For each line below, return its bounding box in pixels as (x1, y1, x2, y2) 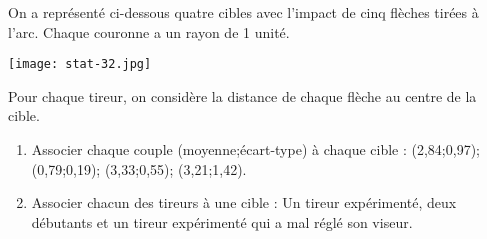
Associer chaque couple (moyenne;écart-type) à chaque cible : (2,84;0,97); (31, 139, 480, 160)
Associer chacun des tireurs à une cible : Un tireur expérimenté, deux (31, 192, 457, 213)
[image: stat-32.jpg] (8, 57, 152, 72)
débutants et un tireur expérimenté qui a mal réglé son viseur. (31, 211, 413, 232)
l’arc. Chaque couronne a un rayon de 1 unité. (8, 21, 290, 42)
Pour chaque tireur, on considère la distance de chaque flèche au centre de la (8, 85, 477, 106)
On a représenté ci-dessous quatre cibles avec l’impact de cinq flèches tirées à (8, 2, 479, 22)
